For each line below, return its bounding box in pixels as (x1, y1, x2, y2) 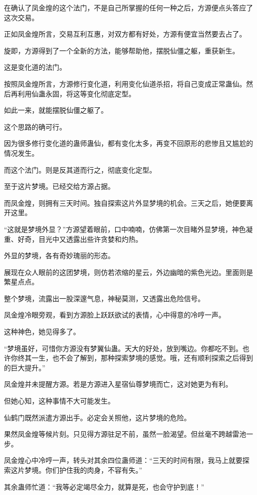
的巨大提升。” (4, 362, 45, 372)
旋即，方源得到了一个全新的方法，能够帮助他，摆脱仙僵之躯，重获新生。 (4, 45, 239, 55)
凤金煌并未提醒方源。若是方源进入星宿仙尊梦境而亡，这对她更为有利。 (4, 379, 232, 389)
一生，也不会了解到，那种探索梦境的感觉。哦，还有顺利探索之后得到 (31, 353, 253, 363)
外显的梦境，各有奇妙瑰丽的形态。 (4, 250, 115, 261)
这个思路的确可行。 (4, 121, 66, 132)
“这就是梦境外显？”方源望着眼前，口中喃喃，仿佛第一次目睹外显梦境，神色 (4, 224, 246, 234)
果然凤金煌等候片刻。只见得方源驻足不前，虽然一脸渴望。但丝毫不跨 (4, 429, 225, 439)
